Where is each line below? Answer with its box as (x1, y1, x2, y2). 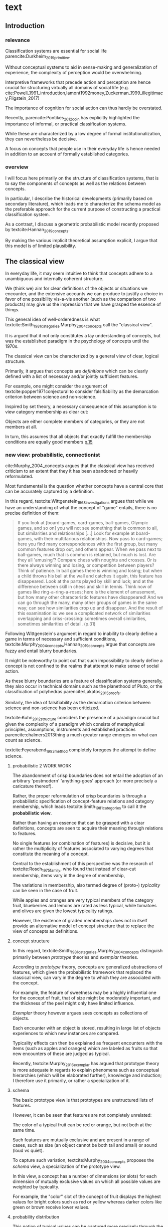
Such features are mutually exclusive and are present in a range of (12, 1137, 150, 1143)
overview (5, 163, 29, 170)
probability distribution (12, 1214, 59, 1220)
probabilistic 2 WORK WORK (12, 763, 72, 769)
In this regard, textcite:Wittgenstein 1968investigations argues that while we (5, 498, 154, 505)
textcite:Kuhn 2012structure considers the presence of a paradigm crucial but (5, 714, 159, 722)
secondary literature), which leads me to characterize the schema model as (5, 200, 161, 207)
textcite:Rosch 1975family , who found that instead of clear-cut (12, 866, 136, 873)
